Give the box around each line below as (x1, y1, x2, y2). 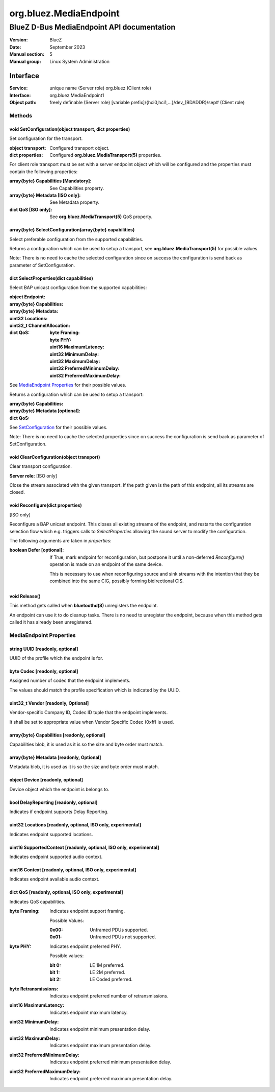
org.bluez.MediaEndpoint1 (49, 92, 104, 98)
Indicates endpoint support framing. (49, 908, 125, 914)
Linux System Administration (49, 58, 109, 64)
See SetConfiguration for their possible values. (9, 424, 108, 431)
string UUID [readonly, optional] (9, 646, 78, 652)
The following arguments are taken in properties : (9, 538, 112, 543)
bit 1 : (49, 969, 60, 975)
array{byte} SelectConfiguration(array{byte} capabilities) (9, 227, 135, 233)
